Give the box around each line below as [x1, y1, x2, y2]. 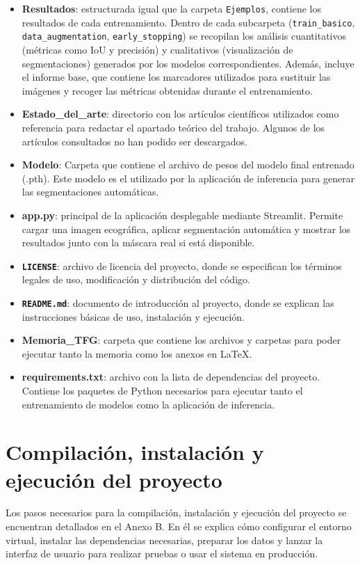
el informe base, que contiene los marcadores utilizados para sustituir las [22, 70, 331, 84]
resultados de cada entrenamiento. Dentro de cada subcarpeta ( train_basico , [22, 15, 355, 29]
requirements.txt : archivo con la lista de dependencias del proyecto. [22, 369, 320, 384]
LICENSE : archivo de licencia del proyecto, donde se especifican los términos [22, 258, 342, 273]
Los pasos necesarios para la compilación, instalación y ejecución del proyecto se [6, 505, 347, 520]
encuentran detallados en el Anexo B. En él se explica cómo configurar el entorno [6, 519, 352, 534]
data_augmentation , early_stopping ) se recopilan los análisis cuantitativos [22, 29, 346, 43]
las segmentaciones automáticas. [22, 184, 159, 199]
